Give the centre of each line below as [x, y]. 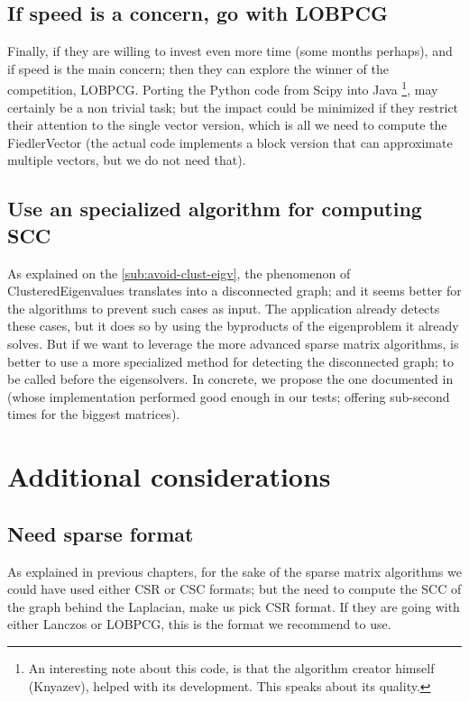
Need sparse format [101, 533]
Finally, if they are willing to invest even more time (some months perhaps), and [230, 51]
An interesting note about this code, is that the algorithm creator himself [231, 667]
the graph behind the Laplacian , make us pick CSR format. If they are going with [234, 606]
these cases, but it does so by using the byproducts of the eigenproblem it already [233, 326]
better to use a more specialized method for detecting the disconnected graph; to [231, 361]
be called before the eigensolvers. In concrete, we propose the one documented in [230, 379]
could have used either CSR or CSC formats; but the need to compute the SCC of [234, 589]
